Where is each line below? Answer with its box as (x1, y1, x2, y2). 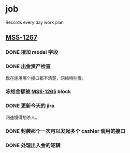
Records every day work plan (5, 19, 64, 25)
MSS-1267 (5, 33, 38, 42)
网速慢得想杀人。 (5, 114, 40, 120)
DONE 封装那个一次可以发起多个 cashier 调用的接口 (5, 127, 126, 134)
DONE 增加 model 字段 (5, 49, 58, 56)
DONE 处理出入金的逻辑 (5, 142, 61, 149)
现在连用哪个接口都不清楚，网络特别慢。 (5, 75, 86, 81)
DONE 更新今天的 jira (5, 103, 55, 109)
